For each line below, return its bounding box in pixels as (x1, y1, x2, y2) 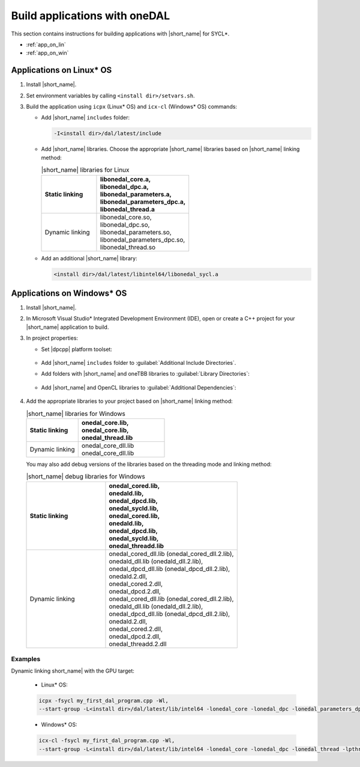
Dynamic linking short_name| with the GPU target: (11, 667, 135, 674)
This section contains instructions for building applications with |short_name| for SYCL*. (11, 30, 230, 37)
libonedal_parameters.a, (100, 190, 172, 198)
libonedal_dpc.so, (100, 220, 150, 228)
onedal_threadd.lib (109, 542, 164, 550)
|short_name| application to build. (26, 323, 109, 331)
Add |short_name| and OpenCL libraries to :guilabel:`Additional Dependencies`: (41, 383, 236, 391)
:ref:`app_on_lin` (26, 41, 66, 48)
